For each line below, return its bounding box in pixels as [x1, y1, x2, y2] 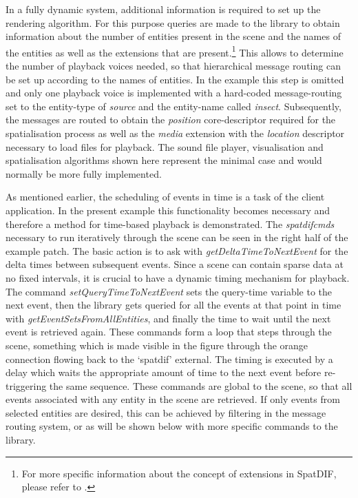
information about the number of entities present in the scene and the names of [6, 29, 341, 43]
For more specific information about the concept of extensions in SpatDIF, [21, 466, 337, 480]
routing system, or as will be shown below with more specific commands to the [6, 419, 338, 433]
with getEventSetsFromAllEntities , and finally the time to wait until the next [6, 311, 331, 325]
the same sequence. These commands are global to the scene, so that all [49, 378, 352, 393]
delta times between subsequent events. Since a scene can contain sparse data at [6, 257, 344, 271]
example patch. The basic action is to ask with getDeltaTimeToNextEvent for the [6, 243, 348, 258]
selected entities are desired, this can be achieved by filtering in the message [6, 405, 326, 419]
